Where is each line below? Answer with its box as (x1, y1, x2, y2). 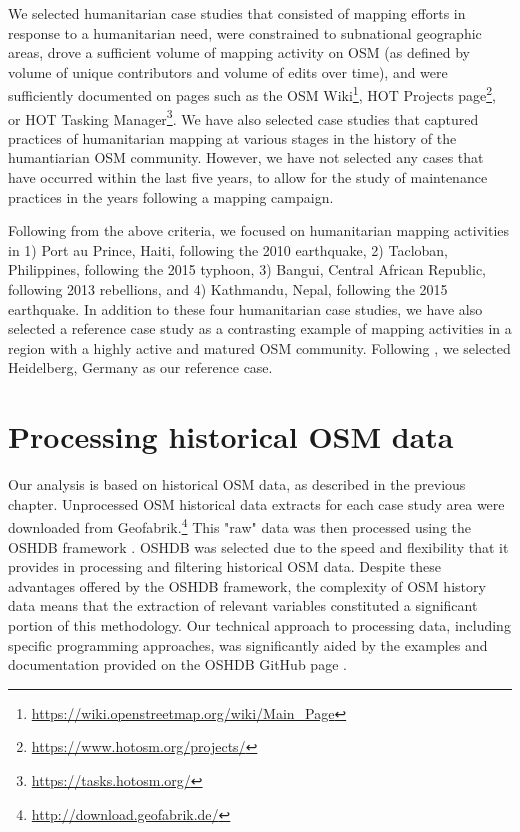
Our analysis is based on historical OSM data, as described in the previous (8, 474, 466, 495)
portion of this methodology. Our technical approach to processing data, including (8, 614, 511, 635)
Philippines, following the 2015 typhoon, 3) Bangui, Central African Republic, (8, 259, 486, 280)
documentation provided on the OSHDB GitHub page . (8, 654, 347, 675)
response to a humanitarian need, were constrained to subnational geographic (8, 22, 482, 43)
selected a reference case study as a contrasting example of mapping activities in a (8, 318, 512, 339)
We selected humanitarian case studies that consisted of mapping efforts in (8, 3, 466, 23)
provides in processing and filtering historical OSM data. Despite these (8, 556, 441, 577)
